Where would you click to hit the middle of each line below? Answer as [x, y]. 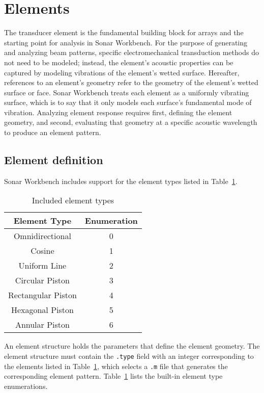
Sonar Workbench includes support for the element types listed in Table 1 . [121, 181]
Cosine [42, 251]
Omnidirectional [42, 236]
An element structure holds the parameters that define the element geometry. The [132, 346]
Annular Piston [42, 325]
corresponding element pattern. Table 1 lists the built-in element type [113, 376]
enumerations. [26, 386]
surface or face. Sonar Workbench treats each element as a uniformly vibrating [127, 92]
